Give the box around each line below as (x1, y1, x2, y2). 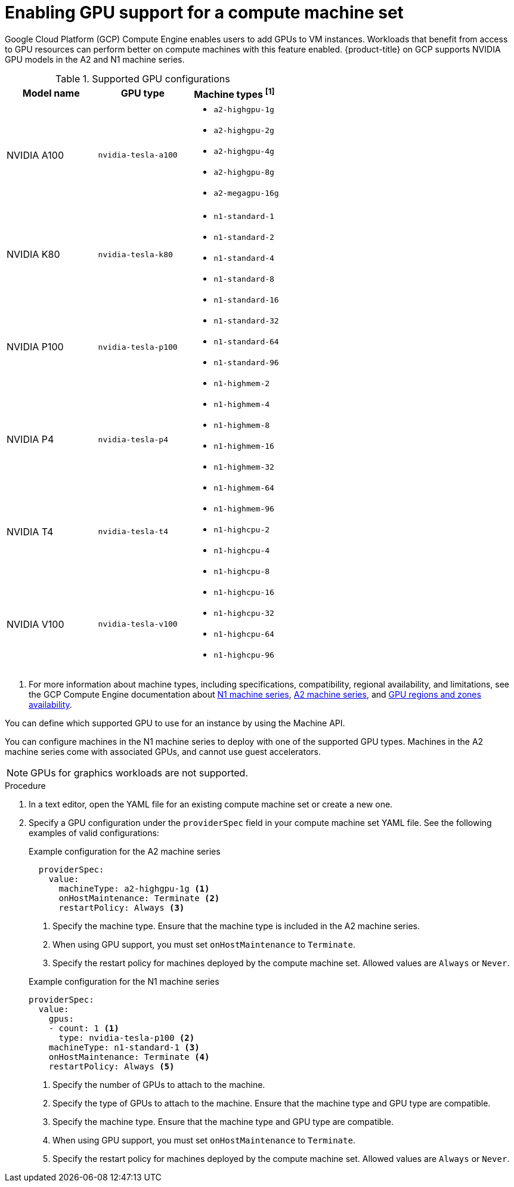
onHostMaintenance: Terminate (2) (58, 893, 220, 904)
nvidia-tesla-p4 (98, 434, 168, 444)
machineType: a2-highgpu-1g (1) (58, 884, 210, 894)
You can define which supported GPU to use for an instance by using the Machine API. (5, 718, 345, 729)
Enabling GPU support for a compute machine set (5, 2, 404, 23)
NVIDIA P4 (7, 433, 54, 446)
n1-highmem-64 (213, 483, 274, 493)
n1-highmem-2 (213, 379, 270, 389)
